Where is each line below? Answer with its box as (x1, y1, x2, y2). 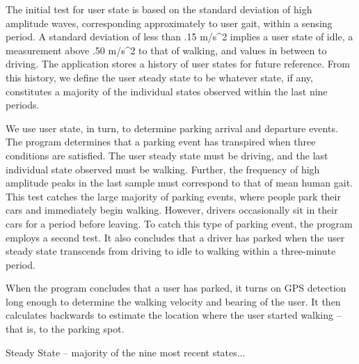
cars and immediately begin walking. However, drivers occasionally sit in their (6, 203, 338, 217)
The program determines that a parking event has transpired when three (6, 134, 316, 149)
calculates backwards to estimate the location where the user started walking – (6, 308, 342, 322)
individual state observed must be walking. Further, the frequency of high (6, 161, 320, 176)
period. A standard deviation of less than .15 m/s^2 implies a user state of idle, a (6, 29, 353, 44)
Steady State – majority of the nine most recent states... (6, 345, 246, 359)
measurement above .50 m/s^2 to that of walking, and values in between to (6, 42, 327, 57)
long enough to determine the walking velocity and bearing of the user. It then (6, 294, 341, 308)
